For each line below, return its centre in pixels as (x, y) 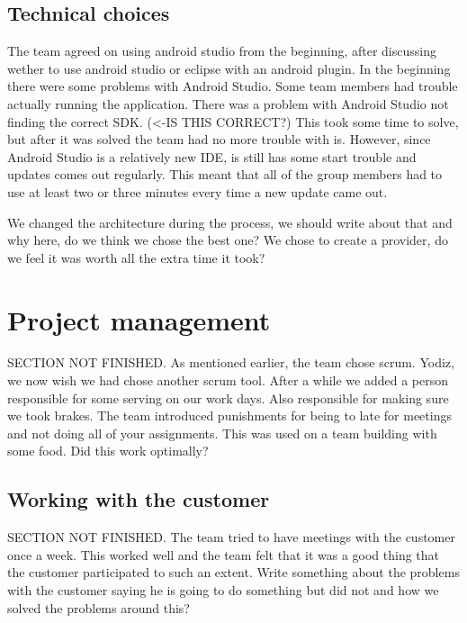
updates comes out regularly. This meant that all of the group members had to (225, 174)
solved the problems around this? (99, 607)
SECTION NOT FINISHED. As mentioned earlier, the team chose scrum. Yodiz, (231, 362)
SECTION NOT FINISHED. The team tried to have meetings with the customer (231, 537)
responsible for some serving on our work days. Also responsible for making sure (228, 397)
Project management (139, 319)
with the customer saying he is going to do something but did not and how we (223, 590)
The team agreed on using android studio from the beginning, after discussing (222, 51)
